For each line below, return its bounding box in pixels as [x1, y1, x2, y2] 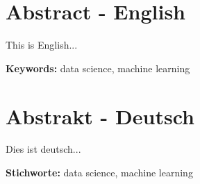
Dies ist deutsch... [6, 142, 81, 156]
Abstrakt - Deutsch [6, 101, 194, 130]
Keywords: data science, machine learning [6, 60, 190, 75]
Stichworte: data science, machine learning [6, 165, 193, 180]
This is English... [6, 37, 78, 52]
